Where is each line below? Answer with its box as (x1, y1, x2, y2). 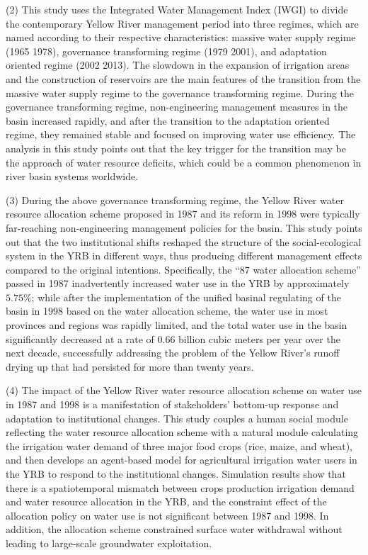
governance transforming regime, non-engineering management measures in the (6, 99, 348, 114)
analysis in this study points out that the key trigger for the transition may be (6, 140, 346, 155)
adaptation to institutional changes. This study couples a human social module (6, 410, 348, 425)
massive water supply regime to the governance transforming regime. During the (6, 85, 354, 100)
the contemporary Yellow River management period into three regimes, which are (6, 16, 359, 30)
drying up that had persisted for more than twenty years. (6, 359, 254, 374)
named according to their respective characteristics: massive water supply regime (6, 30, 356, 45)
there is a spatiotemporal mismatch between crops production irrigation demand (6, 480, 355, 495)
